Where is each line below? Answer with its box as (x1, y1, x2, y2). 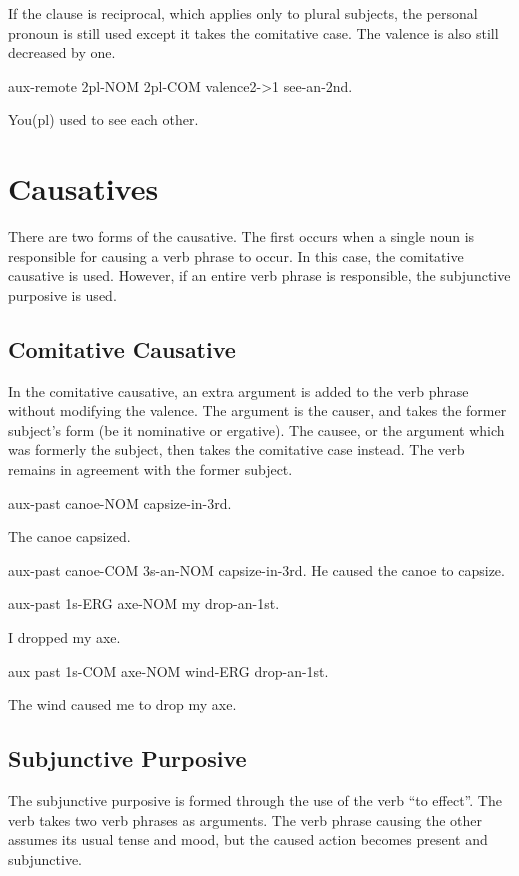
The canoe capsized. (8, 526, 131, 547)
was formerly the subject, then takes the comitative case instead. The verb (8, 439, 465, 460)
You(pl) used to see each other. (8, 109, 199, 130)
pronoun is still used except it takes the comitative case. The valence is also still (8, 22, 499, 43)
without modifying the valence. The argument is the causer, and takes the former (8, 400, 507, 421)
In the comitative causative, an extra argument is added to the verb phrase (8, 380, 469, 401)
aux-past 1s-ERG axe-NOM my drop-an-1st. (8, 593, 280, 614)
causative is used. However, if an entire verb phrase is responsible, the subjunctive (8, 265, 511, 286)
